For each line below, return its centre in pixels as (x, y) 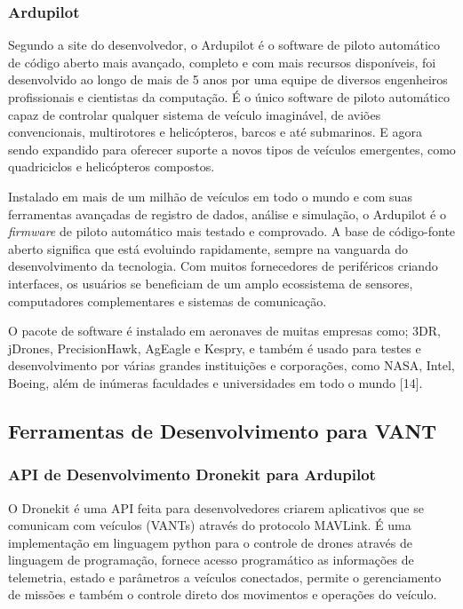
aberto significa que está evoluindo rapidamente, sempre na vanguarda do (208, 248)
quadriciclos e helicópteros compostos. (112, 166)
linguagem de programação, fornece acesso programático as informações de (211, 560)
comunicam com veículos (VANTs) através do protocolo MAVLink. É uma (210, 525)
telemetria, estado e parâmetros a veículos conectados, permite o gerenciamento (225, 577)
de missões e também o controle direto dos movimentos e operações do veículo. (223, 594)
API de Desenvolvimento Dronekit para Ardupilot (192, 475)
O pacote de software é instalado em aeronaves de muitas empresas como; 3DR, (224, 331)
